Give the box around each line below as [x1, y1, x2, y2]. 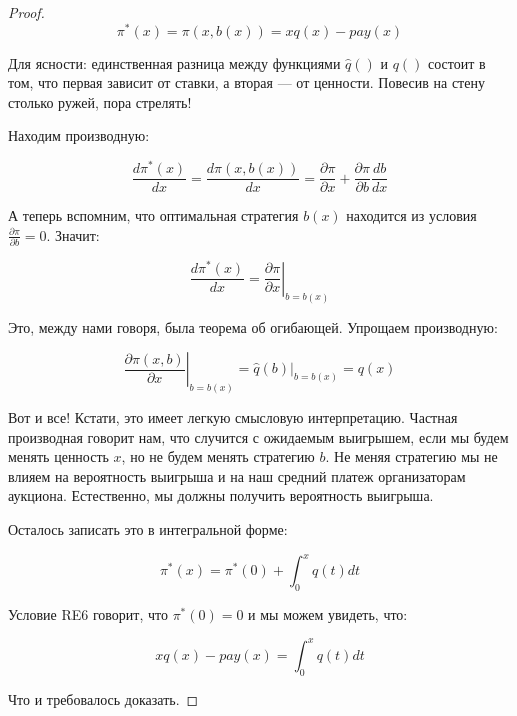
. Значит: [46, 224, 100, 245]
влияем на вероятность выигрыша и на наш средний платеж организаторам [8, 465, 466, 486]
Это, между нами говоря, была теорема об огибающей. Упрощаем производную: [8, 316, 498, 337]
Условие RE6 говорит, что [8, 603, 168, 624]
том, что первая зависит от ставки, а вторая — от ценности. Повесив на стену [8, 72, 485, 93]
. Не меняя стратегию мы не [325, 446, 498, 467]
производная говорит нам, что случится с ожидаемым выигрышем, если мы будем [8, 426, 509, 447]
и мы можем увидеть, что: [248, 603, 408, 624]
